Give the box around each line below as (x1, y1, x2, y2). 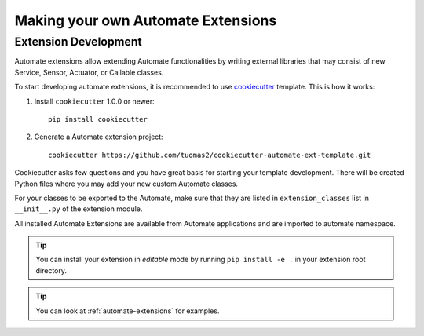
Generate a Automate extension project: (34, 132, 164, 141)
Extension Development (14, 35, 143, 49)
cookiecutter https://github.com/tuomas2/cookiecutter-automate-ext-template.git (48, 150, 371, 159)
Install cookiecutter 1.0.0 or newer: (34, 97, 155, 106)
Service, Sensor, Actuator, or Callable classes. (14, 68, 164, 77)
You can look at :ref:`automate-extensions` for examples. (35, 306, 220, 316)
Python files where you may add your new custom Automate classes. (14, 179, 239, 188)
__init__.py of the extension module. (14, 204, 143, 214)
